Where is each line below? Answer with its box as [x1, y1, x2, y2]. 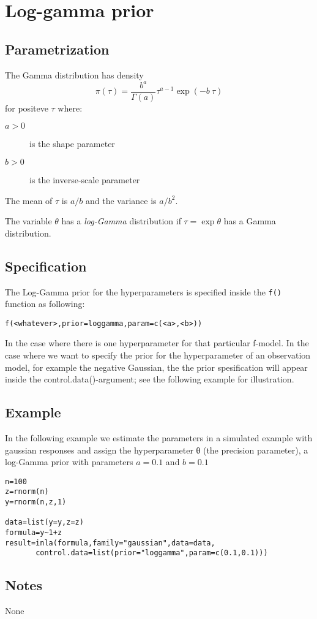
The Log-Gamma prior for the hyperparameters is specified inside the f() [5, 285, 282, 298]
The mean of [5, 194, 53, 207]
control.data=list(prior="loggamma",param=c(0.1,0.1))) [35, 549, 268, 558]
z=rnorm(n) [5, 487, 49, 496]
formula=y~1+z [5, 528, 62, 537]
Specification [5, 256, 87, 275]
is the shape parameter [29, 137, 115, 150]
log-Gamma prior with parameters [5, 455, 133, 468]
